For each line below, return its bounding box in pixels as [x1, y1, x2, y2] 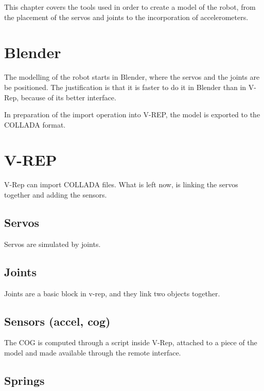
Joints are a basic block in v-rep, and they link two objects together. [4, 288, 220, 298]
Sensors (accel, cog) [4, 313, 111, 329]
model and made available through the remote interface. [4, 347, 181, 358]
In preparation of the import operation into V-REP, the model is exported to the [4, 109, 260, 120]
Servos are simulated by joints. [4, 238, 101, 249]
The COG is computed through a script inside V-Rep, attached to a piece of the [4, 337, 257, 348]
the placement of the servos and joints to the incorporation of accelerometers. [4, 11, 249, 22]
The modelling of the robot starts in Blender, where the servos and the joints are [4, 72, 260, 82]
